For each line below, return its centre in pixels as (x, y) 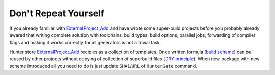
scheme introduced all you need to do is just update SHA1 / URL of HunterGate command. (103, 66)
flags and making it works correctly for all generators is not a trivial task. (85, 43)
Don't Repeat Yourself (57, 13)
